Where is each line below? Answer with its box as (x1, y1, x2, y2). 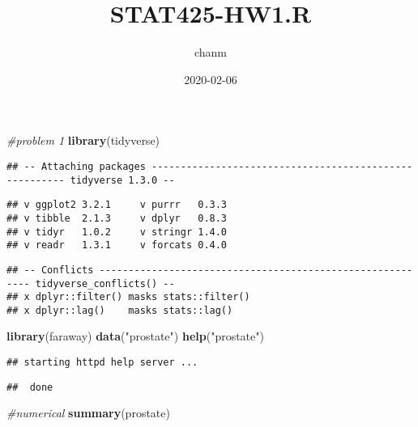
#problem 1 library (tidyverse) (6, 132, 160, 149)
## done (6, 381, 53, 393)
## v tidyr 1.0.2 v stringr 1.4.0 (6, 226, 228, 238)
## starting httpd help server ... (6, 357, 198, 369)
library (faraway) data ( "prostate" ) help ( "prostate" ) (6, 328, 264, 345)
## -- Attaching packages (6, 160, 146, 172)
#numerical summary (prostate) (6, 404, 170, 421)
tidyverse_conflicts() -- (35, 277, 175, 290)
